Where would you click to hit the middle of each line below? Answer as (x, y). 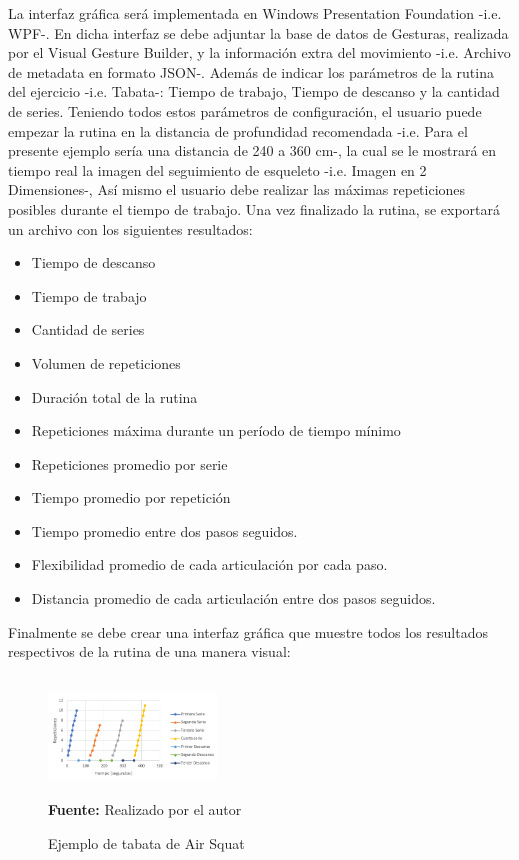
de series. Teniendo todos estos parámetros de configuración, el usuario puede (245, 110)
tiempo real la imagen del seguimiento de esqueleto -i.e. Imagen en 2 (217, 169)
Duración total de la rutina (114, 396)
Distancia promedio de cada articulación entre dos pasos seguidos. (233, 598)
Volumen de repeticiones (106, 362)
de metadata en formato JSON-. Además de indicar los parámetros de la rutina (251, 71)
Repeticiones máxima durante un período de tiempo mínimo (216, 430)
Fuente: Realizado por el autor (145, 809)
